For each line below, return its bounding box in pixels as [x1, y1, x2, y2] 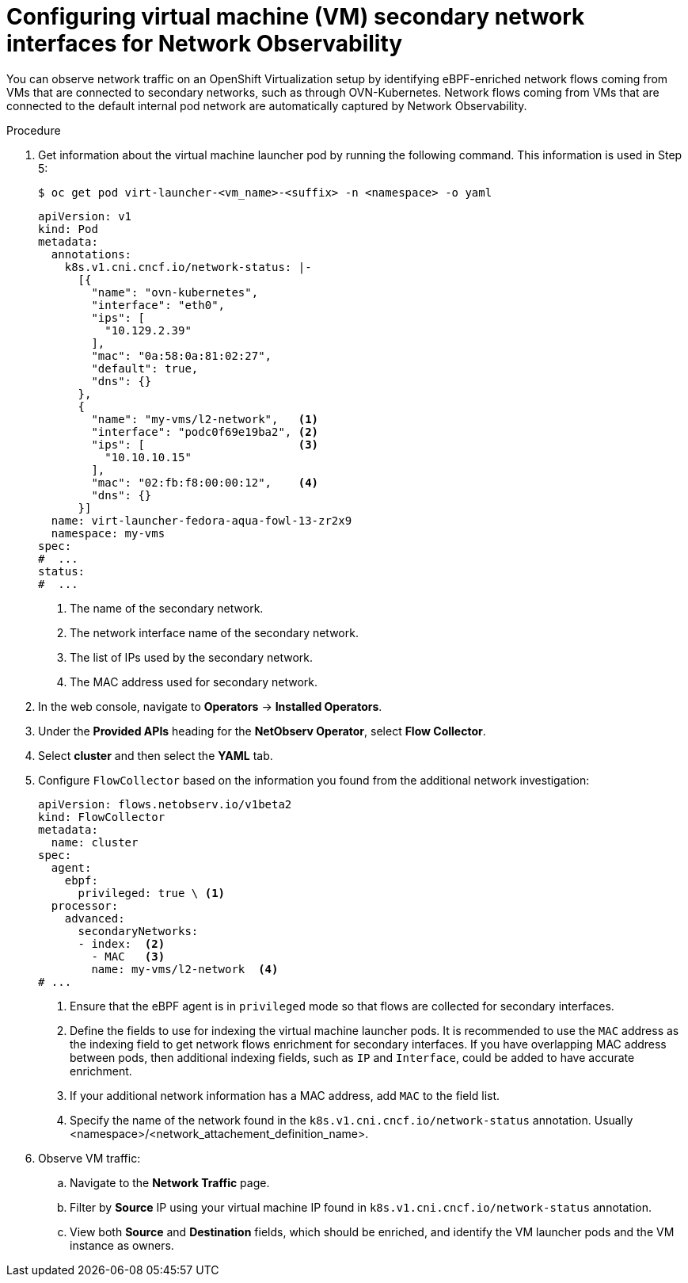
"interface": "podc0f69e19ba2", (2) [91, 425, 319, 438]
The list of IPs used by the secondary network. [70, 650, 314, 664]
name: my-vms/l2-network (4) [91, 962, 279, 976]
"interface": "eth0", [91, 298, 226, 311]
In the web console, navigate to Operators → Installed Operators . [38, 699, 382, 713]
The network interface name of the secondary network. [70, 625, 359, 640]
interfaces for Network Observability [6, 30, 403, 57]
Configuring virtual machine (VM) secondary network [6, 3, 585, 30]
